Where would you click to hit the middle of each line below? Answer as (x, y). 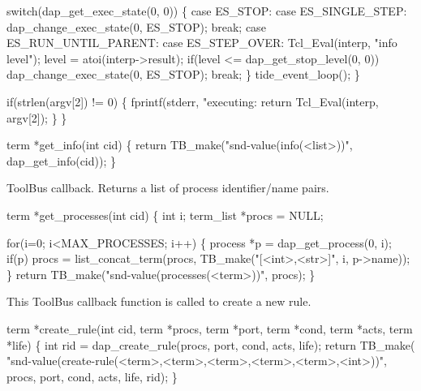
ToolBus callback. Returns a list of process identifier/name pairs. (168, 188)
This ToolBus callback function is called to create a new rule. (159, 301)
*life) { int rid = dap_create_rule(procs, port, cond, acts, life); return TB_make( (211, 344)
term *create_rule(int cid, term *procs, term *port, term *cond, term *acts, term (210, 328)
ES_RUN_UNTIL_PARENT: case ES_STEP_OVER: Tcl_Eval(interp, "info (202, 43)
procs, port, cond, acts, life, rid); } (92, 376)
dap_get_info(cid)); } (61, 160)
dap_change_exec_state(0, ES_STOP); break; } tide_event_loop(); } (183, 74)
